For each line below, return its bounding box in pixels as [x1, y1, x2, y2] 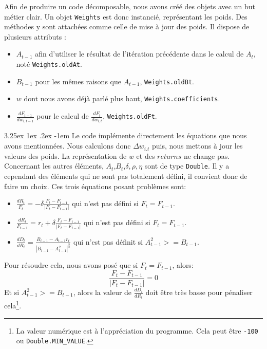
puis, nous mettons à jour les [151, 140, 243, 151]
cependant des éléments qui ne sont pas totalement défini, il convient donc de [4, 170, 247, 181]
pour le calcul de [36, 111, 89, 121]
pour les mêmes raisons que [35, 76, 121, 86]
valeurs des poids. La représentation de [4, 150, 127, 161]
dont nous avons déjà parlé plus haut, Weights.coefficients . [24, 93, 220, 104]
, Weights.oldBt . [140, 76, 194, 86]
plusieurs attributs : [4, 31, 66, 42]
